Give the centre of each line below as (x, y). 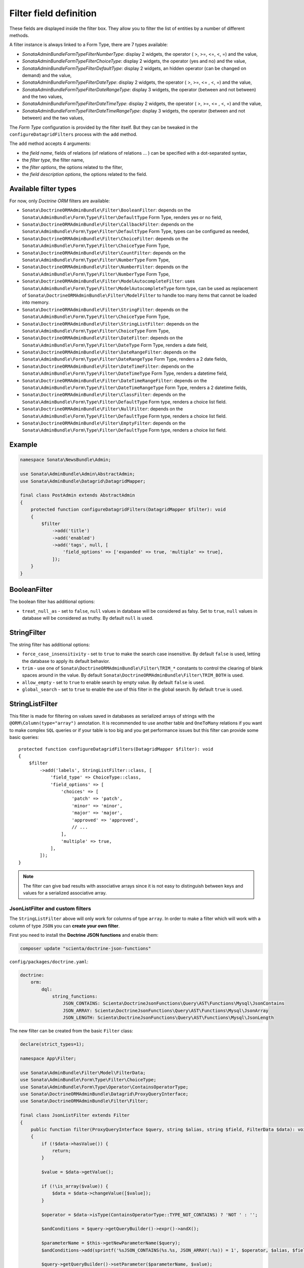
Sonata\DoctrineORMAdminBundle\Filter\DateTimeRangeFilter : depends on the (115, 380)
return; (61, 1151)
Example (23, 445)
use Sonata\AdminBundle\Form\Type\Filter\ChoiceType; (88, 1080)
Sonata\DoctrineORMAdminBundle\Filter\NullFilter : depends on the (103, 409)
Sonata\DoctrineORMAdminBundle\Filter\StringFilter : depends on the (105, 309)
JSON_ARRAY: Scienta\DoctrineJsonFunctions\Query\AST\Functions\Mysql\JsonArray (165, 1010)
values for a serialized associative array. (65, 893)
